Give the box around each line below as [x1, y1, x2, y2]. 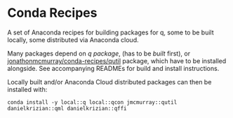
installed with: [7, 85, 48, 93]
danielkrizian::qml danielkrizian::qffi [7, 105, 128, 112]
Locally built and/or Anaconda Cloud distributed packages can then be [7, 77, 212, 86]
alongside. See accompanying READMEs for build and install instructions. [7, 64, 220, 72]
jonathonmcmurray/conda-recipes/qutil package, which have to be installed [7, 56, 227, 65]
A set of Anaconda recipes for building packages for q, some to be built [7, 28, 214, 37]
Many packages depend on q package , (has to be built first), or [7, 49, 191, 58]
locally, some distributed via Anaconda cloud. [7, 35, 139, 44]
